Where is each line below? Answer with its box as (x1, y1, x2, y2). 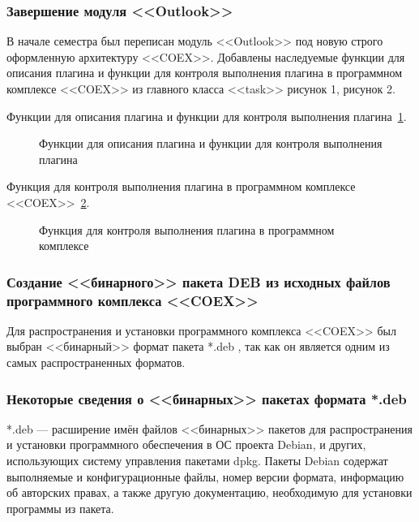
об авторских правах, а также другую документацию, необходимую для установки (6, 484, 413, 501)
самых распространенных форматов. (6, 354, 186, 371)
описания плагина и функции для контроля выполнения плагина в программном (6, 64, 403, 81)
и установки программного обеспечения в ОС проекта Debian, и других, (6, 436, 366, 453)
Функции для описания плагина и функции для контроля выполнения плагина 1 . (6, 107, 407, 124)
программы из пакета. (6, 499, 114, 516)
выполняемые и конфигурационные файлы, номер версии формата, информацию (6, 468, 404, 485)
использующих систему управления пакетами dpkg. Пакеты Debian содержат (6, 452, 388, 469)
